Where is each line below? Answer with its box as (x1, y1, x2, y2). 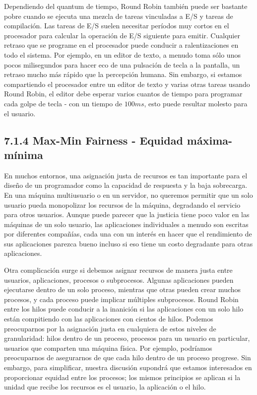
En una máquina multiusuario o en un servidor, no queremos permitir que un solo (4, 189, 253, 200)
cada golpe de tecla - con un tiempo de (4, 98, 122, 108)
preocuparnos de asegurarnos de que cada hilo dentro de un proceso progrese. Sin (4, 352, 251, 363)
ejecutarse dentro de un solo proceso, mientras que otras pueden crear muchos (4, 284, 241, 295)
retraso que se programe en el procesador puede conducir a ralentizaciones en (4, 40, 239, 50)
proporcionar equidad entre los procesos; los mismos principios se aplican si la (4, 372, 241, 382)
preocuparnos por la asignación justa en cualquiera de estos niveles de (4, 323, 216, 333)
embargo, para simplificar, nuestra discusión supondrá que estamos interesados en (4, 362, 252, 372)
